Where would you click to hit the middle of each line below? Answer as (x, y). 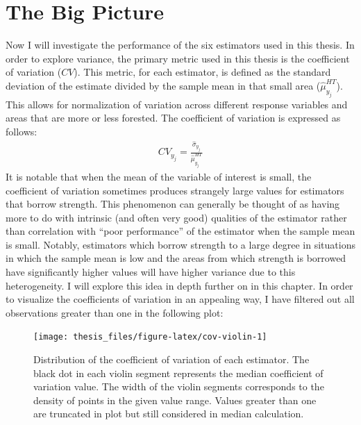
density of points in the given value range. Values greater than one (175, 400)
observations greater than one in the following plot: (115, 312)
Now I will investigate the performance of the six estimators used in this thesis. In (180, 45)
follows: (22, 131)
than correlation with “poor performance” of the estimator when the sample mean (180, 231)
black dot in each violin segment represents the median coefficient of (178, 373)
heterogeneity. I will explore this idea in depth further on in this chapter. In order (179, 285)
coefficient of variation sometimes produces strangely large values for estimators (175, 190)
